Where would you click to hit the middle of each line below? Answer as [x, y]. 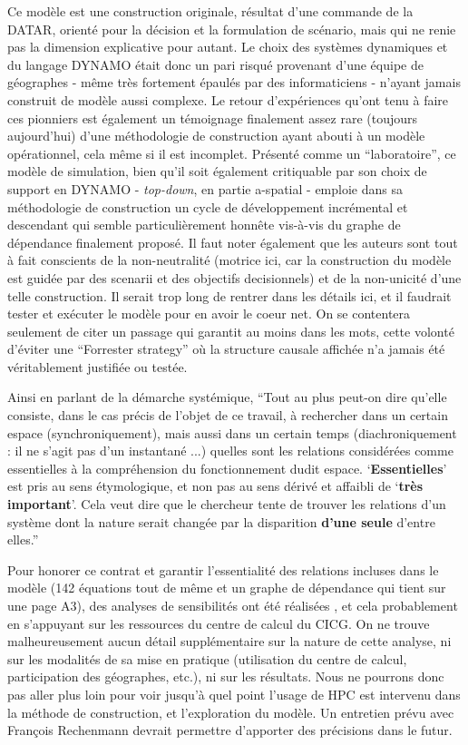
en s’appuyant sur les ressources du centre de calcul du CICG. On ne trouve [219, 623]
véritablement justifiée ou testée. [97, 366]
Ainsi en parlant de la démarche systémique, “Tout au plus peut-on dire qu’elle [227, 397]
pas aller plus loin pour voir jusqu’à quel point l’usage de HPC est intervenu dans [234, 694]
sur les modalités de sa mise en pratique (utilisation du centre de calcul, [207, 658]
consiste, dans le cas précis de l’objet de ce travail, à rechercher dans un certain [228, 415]
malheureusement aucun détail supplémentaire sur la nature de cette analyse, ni [229, 641]
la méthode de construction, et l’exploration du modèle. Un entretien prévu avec [231, 712]
